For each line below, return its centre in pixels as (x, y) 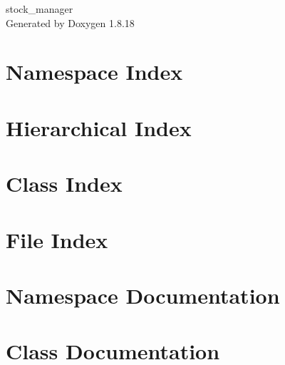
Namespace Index (94, 72)
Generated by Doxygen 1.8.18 (70, 22)
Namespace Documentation (143, 295)
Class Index (64, 184)
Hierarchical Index (99, 127)
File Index (57, 239)
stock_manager (40, 9)
